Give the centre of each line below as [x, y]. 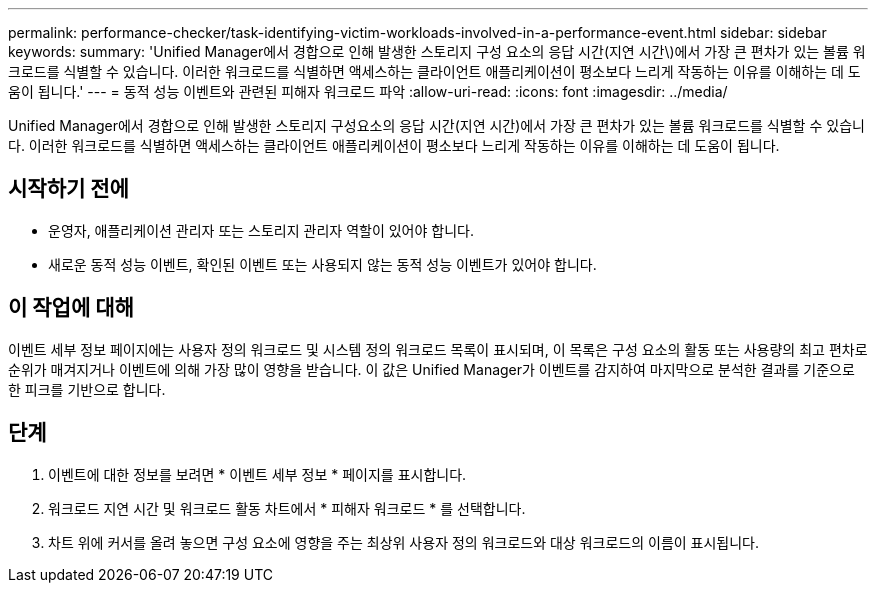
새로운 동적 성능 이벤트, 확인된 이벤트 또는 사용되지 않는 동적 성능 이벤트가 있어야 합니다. [322, 264]
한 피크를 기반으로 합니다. [87, 389]
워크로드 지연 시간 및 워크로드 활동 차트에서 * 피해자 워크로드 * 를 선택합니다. [287, 508]
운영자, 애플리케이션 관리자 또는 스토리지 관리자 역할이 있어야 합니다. [261, 230]
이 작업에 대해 [71, 308]
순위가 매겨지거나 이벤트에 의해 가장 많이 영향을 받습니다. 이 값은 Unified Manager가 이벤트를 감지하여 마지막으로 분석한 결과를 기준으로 [431, 369]
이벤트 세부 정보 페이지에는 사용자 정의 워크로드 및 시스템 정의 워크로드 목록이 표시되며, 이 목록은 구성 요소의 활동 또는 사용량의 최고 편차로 [438, 349]
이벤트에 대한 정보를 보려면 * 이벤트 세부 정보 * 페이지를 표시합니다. [257, 474]
